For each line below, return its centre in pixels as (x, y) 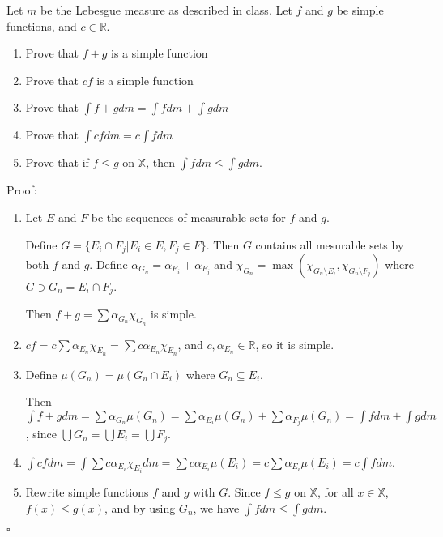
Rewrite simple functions (87, 492)
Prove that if (57, 162)
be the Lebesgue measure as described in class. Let (166, 10)
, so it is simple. (295, 344)
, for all (335, 492)
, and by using (140, 507)
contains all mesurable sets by (330, 244)
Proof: (22, 190)
